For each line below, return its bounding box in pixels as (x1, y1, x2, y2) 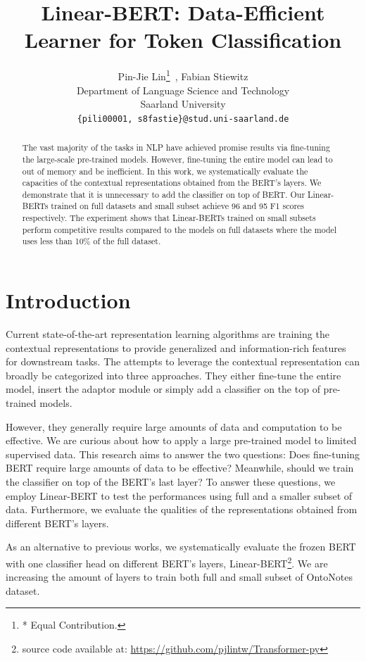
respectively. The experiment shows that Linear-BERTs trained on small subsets (22, 212, 316, 224)
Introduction (6, 286, 131, 315)
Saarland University (140, 96, 226, 111)
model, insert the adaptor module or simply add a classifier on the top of (6, 382, 320, 396)
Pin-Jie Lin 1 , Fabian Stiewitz (118, 67, 248, 83)
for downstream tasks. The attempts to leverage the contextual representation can (6, 354, 360, 369)
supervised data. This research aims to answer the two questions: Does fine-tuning (6, 446, 360, 461)
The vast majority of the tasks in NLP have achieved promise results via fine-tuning (22, 141, 330, 153)
